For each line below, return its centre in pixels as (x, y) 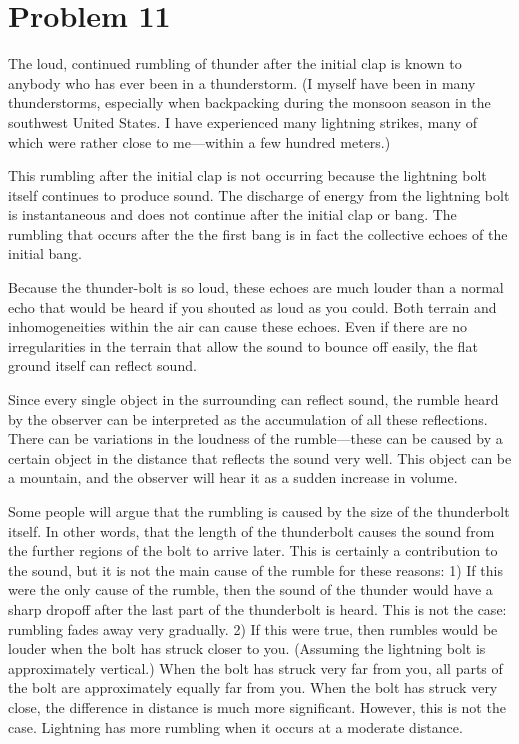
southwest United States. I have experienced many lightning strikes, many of (243, 121)
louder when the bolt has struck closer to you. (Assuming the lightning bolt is (247, 648)
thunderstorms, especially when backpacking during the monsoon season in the (249, 102)
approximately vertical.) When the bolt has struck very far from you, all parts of (255, 667)
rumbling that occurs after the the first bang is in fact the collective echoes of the (258, 233)
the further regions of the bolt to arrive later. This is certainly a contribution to (253, 550)
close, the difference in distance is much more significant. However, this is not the (257, 706)
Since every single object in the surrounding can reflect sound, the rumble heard (253, 399)
